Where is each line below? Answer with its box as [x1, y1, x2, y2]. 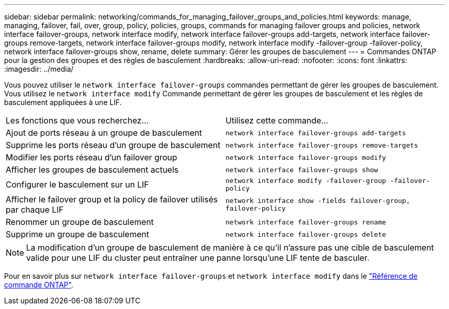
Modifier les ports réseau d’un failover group [6, 152, 177, 162]
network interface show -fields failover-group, [226, 197, 411, 204]
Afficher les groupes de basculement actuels [6, 164, 179, 175]
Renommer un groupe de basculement [6, 217, 154, 227]
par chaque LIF [6, 204, 64, 215]
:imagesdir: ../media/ [4, 65, 74, 73]
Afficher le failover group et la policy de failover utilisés [6, 194, 218, 204]
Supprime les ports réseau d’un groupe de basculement [6, 140, 220, 150]
